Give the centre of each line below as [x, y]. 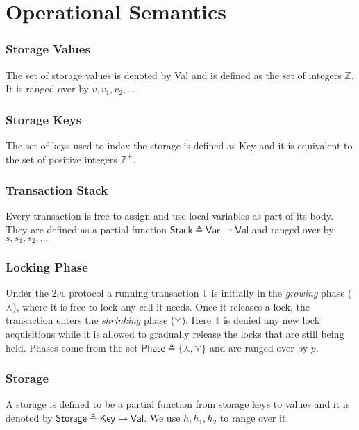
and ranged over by [293, 229]
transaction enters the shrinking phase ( [90, 320]
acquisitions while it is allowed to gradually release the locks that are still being [175, 334]
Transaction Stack [57, 190]
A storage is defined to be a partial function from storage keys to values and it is [178, 404]
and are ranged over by [259, 347]
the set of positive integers [61, 159]
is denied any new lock [272, 320]
